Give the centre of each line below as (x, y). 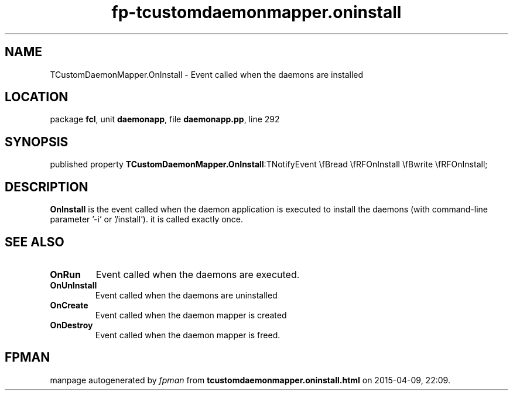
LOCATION (37, 97)
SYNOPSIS (37, 142)
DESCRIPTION (47, 187)
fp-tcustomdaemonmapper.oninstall (256, 12)
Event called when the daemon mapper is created (191, 315)
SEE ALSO (35, 242)
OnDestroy (71, 325)
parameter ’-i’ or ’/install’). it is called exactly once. (147, 219)
